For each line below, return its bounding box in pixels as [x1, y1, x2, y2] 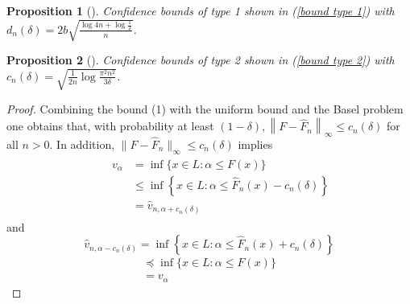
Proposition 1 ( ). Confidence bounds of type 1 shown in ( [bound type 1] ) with [6, 2, 395, 18]
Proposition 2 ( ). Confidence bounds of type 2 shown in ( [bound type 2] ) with [6, 51, 395, 68]
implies [238, 135, 273, 152]
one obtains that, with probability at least [6, 117, 214, 134]
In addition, [56, 135, 115, 152]
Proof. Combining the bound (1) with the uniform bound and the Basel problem [6, 101, 404, 117]
